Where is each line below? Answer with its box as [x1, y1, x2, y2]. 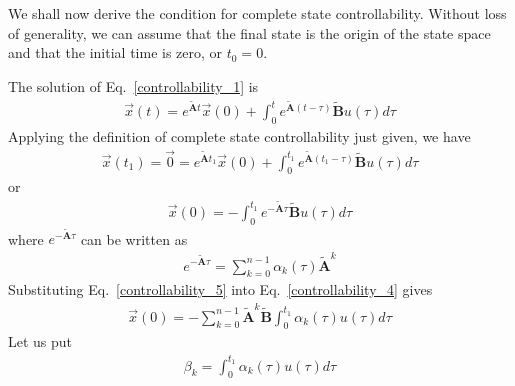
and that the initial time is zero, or [8, 42, 223, 63]
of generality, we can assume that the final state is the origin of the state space [8, 22, 491, 43]
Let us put [8, 331, 73, 352]
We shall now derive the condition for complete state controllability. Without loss [8, 3, 507, 23]
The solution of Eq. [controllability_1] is [8, 75, 259, 96]
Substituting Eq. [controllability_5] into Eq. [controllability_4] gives [8, 279, 433, 300]
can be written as [80, 228, 188, 249]
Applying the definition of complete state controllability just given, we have [8, 125, 471, 146]
